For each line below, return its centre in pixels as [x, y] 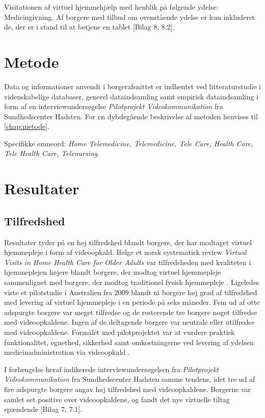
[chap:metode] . [27, 126]
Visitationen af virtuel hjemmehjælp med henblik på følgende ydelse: [111, 7]
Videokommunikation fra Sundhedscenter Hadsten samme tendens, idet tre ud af [130, 379]
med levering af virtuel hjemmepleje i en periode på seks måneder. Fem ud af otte [132, 302]
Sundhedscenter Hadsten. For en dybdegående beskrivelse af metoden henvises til [131, 116]
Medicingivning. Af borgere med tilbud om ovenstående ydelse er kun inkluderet [130, 17]
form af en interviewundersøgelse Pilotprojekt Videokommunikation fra [114, 106]
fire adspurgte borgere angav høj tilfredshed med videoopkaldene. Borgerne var [128, 389]
